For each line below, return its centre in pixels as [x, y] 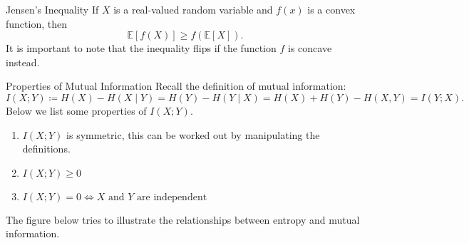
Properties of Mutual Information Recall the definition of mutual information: [176, 86]
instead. [23, 62]
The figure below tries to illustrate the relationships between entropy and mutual [183, 219]
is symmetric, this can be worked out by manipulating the [193, 134]
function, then [36, 23]
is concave [310, 48]
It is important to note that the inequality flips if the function [141, 48]
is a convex [331, 9]
